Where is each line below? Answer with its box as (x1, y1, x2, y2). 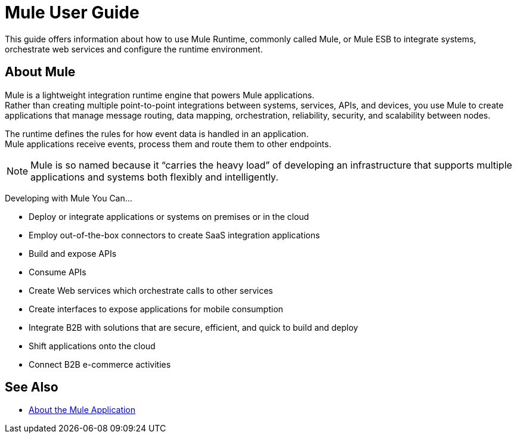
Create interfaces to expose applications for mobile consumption (29, 303, 283, 314)
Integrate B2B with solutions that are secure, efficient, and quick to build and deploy (29, 322, 358, 333)
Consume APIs (29, 266, 86, 277)
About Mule (5, 64, 76, 80)
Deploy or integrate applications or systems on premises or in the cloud (29, 211, 309, 222)
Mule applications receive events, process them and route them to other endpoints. (5, 138, 332, 149)
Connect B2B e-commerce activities (29, 359, 171, 369)
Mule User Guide (5, 2, 140, 23)
